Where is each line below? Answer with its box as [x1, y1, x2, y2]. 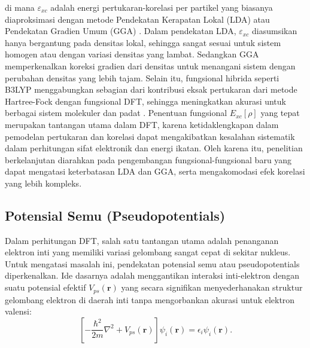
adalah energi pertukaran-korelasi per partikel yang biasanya [50, 1, 273, 13]
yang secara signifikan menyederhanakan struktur [121, 281, 303, 294]
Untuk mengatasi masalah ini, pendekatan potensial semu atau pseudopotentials [5, 257, 300, 270]
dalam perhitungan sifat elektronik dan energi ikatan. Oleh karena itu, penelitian [5, 142, 303, 154]
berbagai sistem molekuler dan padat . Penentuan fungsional [5, 106, 227, 119]
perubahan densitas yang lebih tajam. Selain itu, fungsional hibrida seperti [5, 71, 279, 84]
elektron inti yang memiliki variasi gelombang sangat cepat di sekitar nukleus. [5, 246, 291, 258]
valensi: [5, 305, 32, 318]
